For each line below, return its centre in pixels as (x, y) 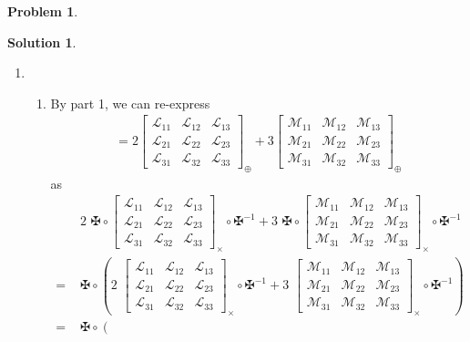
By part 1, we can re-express (130, 103)
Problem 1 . (43, 11)
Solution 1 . (42, 41)
